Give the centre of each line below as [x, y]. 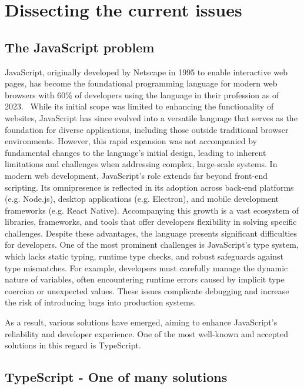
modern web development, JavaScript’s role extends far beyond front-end [136, 175]
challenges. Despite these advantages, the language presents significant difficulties [151, 233]
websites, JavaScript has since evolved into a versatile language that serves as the [151, 117]
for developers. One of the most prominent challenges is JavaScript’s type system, [152, 245]
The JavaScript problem [80, 47]
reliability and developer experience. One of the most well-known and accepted [147, 333]
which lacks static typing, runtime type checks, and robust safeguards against [144, 256]
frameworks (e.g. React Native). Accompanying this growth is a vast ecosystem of [152, 210]
